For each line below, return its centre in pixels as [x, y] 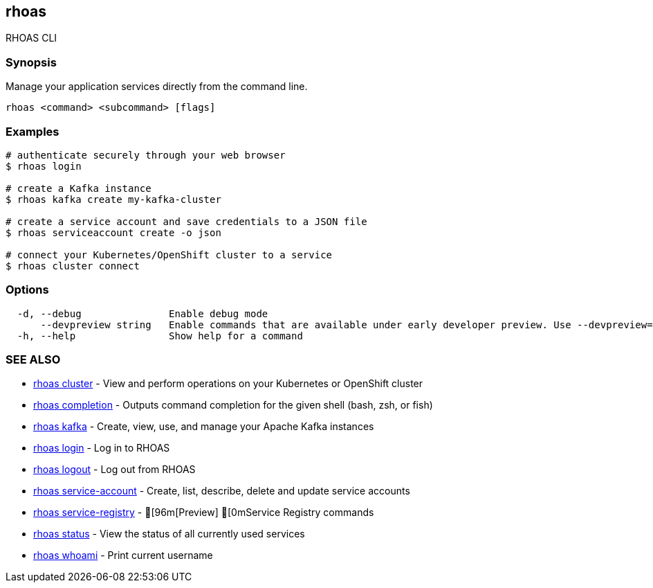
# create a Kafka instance [79, 188]
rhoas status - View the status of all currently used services [169, 534]
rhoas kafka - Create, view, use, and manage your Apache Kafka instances [204, 427]
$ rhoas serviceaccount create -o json [113, 232]
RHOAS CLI [31, 38]
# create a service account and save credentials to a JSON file [186, 221]
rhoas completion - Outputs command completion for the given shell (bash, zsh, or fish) [233, 405]
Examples [33, 131]
